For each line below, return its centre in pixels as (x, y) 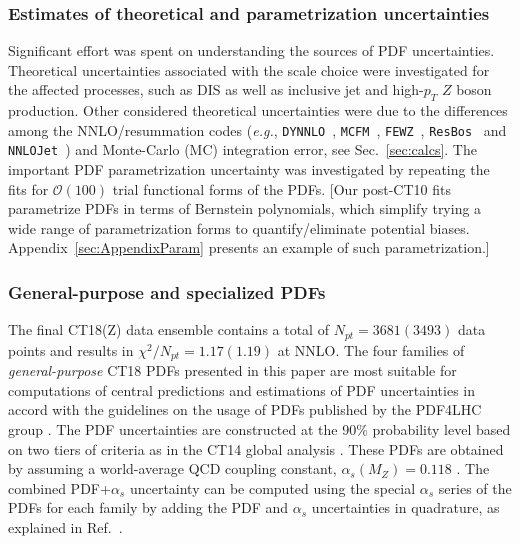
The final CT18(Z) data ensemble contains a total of (168, 329)
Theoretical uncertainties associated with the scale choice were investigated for (249, 69)
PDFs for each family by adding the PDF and (148, 507)
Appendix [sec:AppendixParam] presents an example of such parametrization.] (249, 247)
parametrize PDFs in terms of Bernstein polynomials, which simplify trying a (245, 208)
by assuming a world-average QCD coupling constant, (172, 468)
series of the (475, 487)
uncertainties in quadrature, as (405, 507)
